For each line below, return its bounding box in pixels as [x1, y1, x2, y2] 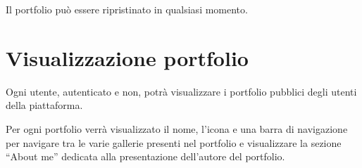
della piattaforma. [6, 98, 83, 112]
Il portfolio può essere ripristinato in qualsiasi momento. [6, 2, 248, 16]
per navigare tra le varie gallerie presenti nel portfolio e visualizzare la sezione [6, 135, 342, 150]
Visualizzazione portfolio [6, 43, 249, 72]
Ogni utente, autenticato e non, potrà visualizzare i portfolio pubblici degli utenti [6, 84, 357, 98]
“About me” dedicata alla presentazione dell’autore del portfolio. [6, 149, 285, 164]
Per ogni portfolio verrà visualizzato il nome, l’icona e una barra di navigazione [6, 121, 348, 136]
